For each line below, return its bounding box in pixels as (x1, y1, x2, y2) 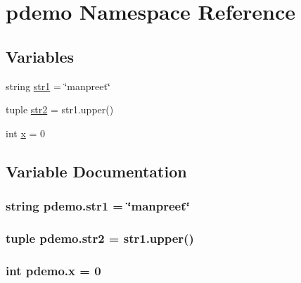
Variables (6, 45, 75, 67)
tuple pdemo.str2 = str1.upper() (6, 229, 194, 246)
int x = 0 (6, 125, 46, 140)
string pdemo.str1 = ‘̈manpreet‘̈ (6, 197, 190, 215)
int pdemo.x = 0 (6, 261, 101, 279)
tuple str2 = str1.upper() (6, 102, 114, 117)
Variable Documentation (6, 160, 187, 182)
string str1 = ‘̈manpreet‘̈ (6, 78, 110, 93)
